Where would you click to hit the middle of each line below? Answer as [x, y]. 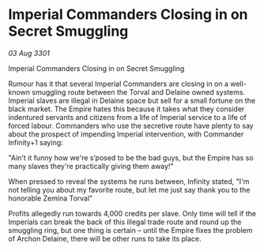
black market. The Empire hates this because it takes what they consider [126, 109]
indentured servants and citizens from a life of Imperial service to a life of [127, 117]
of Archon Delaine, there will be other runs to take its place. [105, 238]
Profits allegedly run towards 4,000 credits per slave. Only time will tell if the [132, 213]
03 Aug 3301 [29, 53]
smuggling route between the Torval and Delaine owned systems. [138, 92]
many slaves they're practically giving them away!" [91, 166]
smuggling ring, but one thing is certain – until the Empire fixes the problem [130, 230]
